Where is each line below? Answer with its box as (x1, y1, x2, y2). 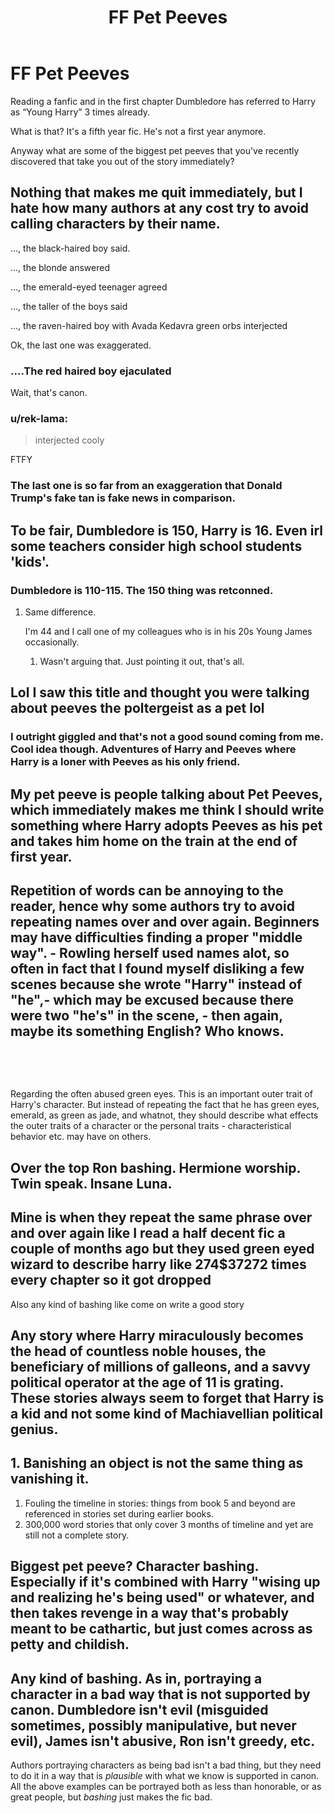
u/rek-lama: (10, 411, 69, 425)
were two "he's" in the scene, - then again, (10, 1007, 283, 1025)
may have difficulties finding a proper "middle (10, 929, 303, 946)
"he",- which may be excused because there (10, 992, 295, 1009)
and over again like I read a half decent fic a (10, 1225, 286, 1242)
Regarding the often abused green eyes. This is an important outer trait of (10, 1088, 313, 1100)
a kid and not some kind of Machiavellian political (10, 1406, 324, 1423)
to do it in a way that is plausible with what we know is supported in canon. (10, 1770, 320, 1782)
